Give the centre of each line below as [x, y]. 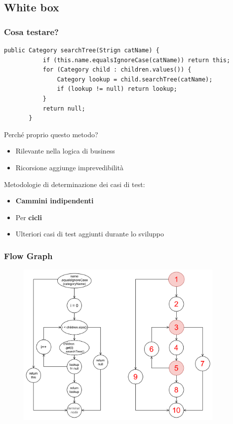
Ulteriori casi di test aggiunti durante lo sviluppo [90, 234]
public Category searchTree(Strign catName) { [82, 50]
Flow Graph [28, 255]
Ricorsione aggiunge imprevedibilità [69, 167]
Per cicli [29, 217]
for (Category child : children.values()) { [117, 70]
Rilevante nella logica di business [65, 151]
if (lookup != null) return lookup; [117, 89]
